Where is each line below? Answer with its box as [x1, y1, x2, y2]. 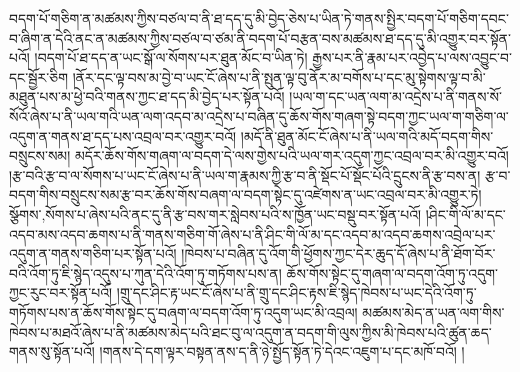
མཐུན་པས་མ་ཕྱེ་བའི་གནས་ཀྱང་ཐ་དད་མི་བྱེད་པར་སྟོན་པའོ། [9, 86, 285, 107]
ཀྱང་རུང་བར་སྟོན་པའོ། [9, 282, 113, 303]
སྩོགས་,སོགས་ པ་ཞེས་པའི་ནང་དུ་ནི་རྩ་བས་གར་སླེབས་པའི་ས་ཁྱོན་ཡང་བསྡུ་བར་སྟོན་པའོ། [9, 203, 422, 224]
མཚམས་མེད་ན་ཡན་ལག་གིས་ [362, 301, 505, 322]
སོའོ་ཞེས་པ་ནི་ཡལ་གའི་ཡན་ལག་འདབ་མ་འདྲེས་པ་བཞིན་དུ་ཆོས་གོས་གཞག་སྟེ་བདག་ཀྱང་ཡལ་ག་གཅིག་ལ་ [9, 105, 509, 126]
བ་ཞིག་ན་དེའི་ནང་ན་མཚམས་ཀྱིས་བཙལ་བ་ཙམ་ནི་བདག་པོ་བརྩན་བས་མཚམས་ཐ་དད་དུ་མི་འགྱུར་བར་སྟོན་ [9, 27, 511, 48]
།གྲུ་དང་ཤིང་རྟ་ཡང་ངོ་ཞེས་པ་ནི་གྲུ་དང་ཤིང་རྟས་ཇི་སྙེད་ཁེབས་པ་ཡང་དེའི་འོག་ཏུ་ [116, 282, 477, 303]
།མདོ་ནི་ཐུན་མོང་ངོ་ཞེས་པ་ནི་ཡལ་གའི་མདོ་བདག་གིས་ [240, 125, 494, 146]
